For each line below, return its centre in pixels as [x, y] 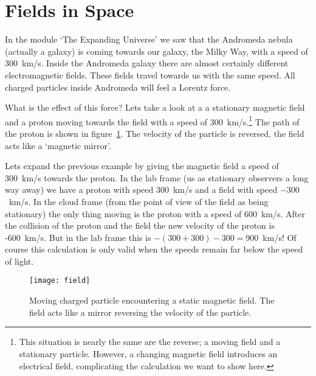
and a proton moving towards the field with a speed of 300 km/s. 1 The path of [152, 120]
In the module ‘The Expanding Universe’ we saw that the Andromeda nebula [149, 39]
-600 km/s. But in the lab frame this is [78, 237]
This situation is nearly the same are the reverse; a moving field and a [150, 342]
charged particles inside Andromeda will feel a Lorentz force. [118, 87]
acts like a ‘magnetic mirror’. [58, 145]
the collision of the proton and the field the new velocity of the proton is [140, 225]
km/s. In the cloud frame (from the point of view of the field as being [139, 201]
